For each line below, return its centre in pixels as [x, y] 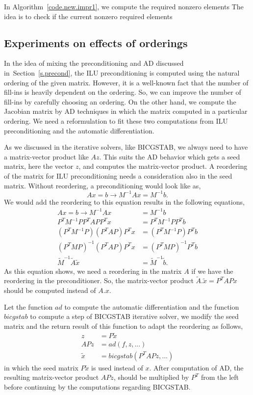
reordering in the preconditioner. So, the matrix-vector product [99, 280]
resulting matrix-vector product [51, 377]
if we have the [212, 271]
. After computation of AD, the [196, 367]
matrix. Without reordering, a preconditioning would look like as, [102, 185]
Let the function [28, 306]
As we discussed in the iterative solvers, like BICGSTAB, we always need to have [126, 147]
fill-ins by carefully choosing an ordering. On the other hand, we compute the [120, 101]
